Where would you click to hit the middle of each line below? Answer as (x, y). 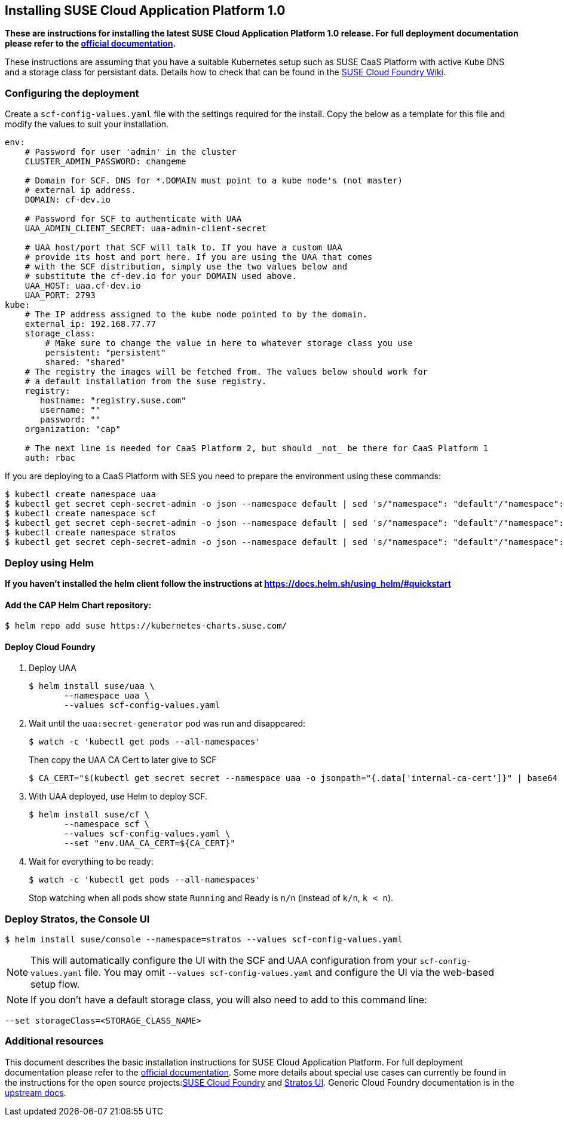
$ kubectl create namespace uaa (80, 494)
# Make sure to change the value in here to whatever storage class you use (229, 343)
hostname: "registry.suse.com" (113, 401)
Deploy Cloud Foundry (50, 647)
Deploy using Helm (50, 563)
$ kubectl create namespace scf (80, 514)
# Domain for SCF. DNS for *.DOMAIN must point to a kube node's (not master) (214, 181)
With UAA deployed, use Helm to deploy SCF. (118, 797)
